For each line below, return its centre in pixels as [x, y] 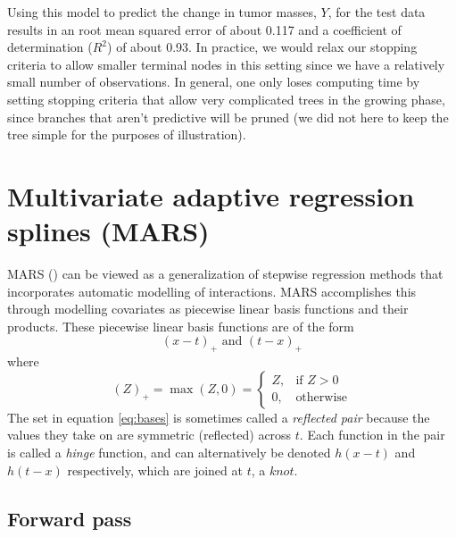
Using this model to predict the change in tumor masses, [162, 12]
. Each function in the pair [372, 435]
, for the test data [377, 12]
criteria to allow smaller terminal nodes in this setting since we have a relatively [226, 64]
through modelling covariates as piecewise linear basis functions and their [208, 309]
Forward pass [70, 518]
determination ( [50, 47]
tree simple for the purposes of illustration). [127, 134]
